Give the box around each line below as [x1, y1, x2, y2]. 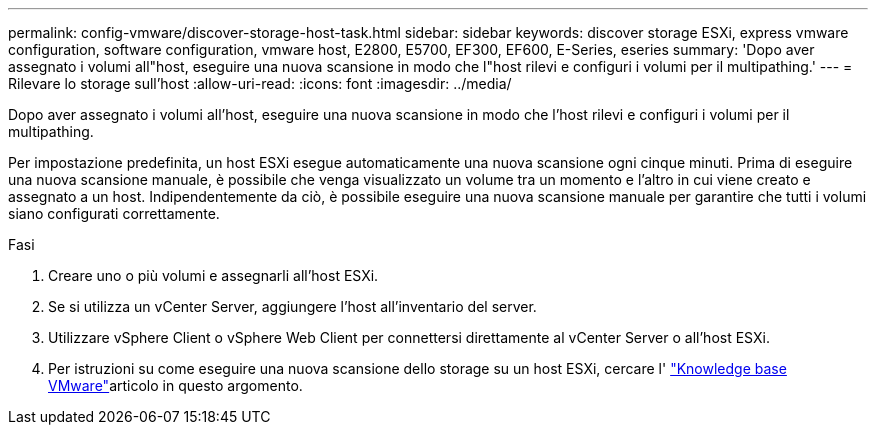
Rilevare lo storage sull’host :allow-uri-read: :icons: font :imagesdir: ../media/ [8, 75, 512, 92]
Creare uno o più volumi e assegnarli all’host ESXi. [48, 267, 379, 284]
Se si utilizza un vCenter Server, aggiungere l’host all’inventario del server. [48, 298, 537, 315]
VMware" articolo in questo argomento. [48, 377, 303, 394]
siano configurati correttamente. [8, 205, 220, 222]
